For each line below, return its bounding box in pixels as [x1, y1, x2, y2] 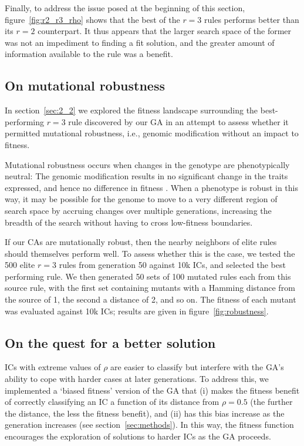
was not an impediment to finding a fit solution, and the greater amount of [5, 36, 275, 48]
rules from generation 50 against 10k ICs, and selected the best [59, 259, 286, 271]
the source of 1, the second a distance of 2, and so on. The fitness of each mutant [5, 293, 296, 306]
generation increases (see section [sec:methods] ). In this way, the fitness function [5, 418, 294, 431]
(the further [250, 395, 293, 408]
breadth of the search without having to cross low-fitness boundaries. [5, 216, 253, 228]
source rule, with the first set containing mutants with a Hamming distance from [5, 281, 295, 294]
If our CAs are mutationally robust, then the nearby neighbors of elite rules [5, 236, 277, 248]
